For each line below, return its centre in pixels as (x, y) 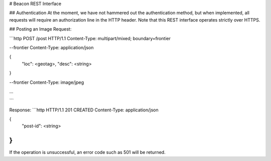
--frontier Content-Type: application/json (51, 47)
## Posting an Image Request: (40, 29)
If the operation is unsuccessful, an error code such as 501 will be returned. (87, 152)
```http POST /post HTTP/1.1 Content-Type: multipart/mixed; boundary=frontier (90, 38)
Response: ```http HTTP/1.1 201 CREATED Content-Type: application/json (84, 110)
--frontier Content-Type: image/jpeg (47, 82)
